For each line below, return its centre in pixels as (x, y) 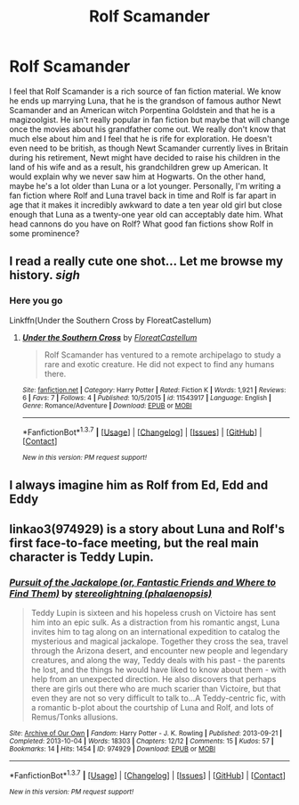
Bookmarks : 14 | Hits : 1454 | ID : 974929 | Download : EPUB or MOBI (113, 749)
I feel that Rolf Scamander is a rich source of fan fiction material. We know (145, 91)
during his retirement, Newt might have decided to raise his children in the (145, 157)
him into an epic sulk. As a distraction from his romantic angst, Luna (155, 622)
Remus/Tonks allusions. (74, 717)
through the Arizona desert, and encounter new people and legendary (159, 651)
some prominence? (44, 233)
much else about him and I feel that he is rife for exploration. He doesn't (141, 138)
